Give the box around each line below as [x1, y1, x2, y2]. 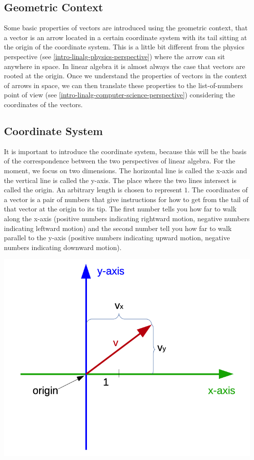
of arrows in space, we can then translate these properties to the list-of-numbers [4, 80, 243, 90]
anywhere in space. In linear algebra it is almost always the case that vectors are [4, 61, 245, 71]
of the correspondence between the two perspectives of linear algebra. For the [4, 156, 235, 166]
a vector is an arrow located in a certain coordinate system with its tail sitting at [4, 32, 247, 42]
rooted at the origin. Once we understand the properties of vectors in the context [4, 70, 247, 81]
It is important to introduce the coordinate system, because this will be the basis [4, 146, 247, 156]
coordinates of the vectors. [4, 99, 83, 109]
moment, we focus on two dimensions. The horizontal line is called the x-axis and [4, 165, 247, 175]
